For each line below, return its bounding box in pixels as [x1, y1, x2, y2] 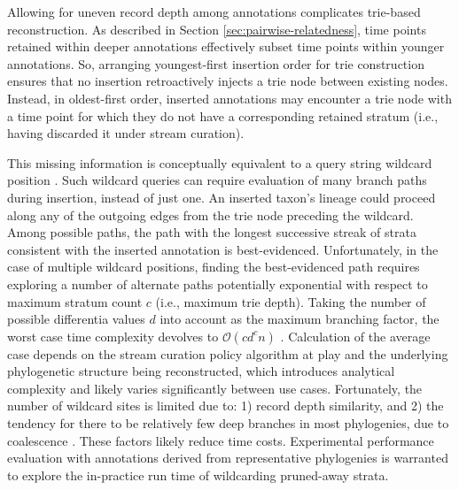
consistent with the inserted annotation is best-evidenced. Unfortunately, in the [7, 240, 439, 258]
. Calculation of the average [280, 326, 431, 345]
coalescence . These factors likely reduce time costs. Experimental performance [7, 431, 434, 449]
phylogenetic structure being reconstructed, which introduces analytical [7, 362, 395, 380]
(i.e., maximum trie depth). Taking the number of [155, 292, 426, 310]
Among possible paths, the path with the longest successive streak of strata [7, 223, 416, 241]
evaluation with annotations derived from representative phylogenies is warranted [7, 448, 448, 467]
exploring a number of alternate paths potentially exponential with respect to [7, 274, 428, 293]
